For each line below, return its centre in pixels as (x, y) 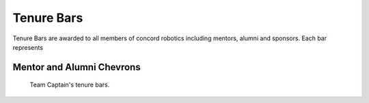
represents (28, 47)
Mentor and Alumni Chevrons (77, 67)
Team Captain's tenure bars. (70, 85)
